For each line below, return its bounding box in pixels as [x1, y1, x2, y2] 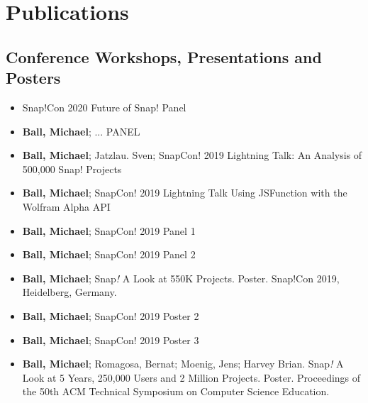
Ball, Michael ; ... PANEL [22, 123, 140, 138]
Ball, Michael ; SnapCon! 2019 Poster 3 [22, 332, 199, 347]
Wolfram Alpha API [22, 199, 111, 214]
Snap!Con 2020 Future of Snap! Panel [22, 99, 186, 114]
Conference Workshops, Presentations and [6, 45, 322, 67]
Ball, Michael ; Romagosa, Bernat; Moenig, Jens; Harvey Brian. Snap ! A [22, 356, 344, 371]
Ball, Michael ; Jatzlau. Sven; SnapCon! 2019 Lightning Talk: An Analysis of [22, 148, 362, 162]
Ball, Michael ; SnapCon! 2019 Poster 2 [22, 308, 199, 323]
